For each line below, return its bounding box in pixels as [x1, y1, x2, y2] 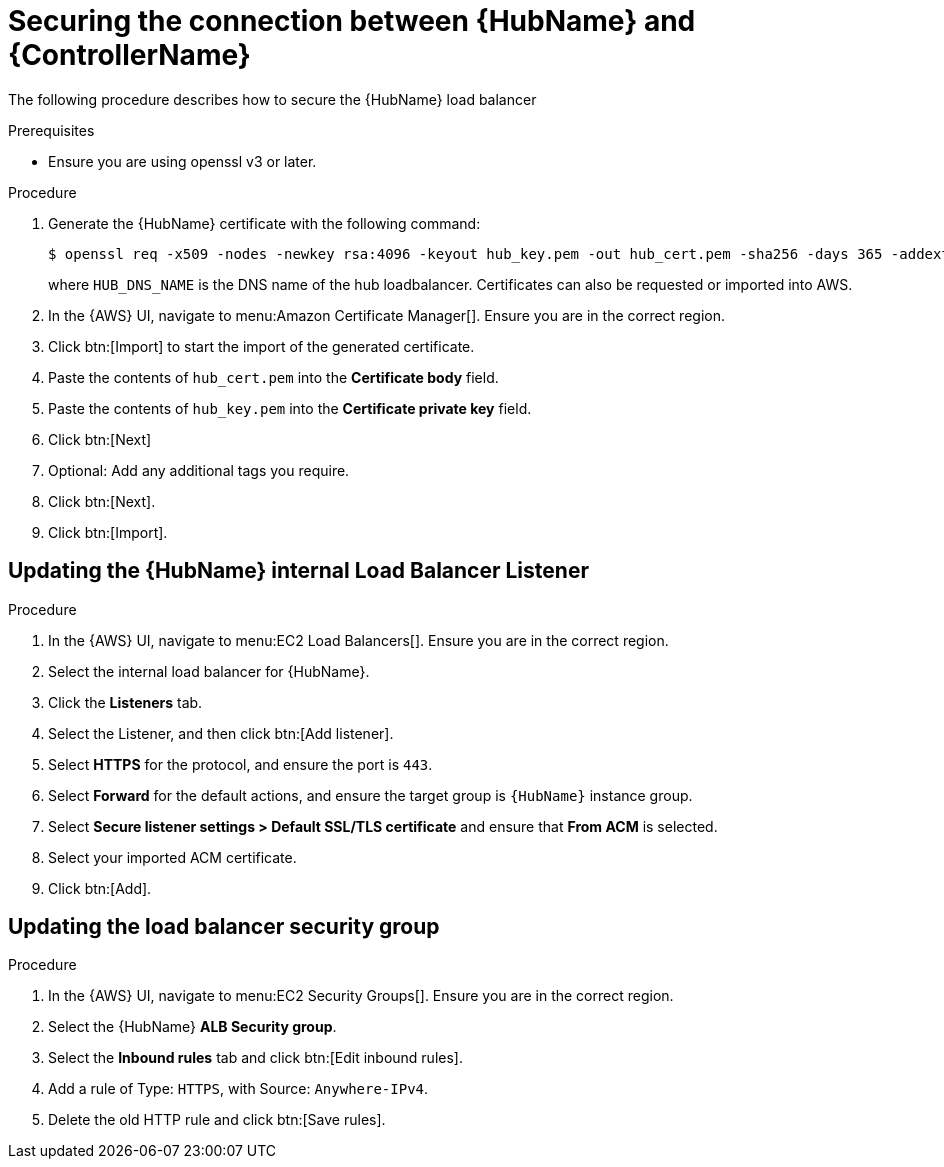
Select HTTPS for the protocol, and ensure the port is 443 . [48, 755, 433, 773]
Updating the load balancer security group [8, 914, 440, 940]
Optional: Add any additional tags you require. [48, 461, 350, 479]
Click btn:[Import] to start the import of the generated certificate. [48, 337, 475, 355]
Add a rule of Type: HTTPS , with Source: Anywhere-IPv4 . [48, 1080, 429, 1098]
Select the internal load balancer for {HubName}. [48, 662, 370, 680]
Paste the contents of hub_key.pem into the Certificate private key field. [48, 399, 532, 417]
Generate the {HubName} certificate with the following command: [48, 214, 481, 232]
